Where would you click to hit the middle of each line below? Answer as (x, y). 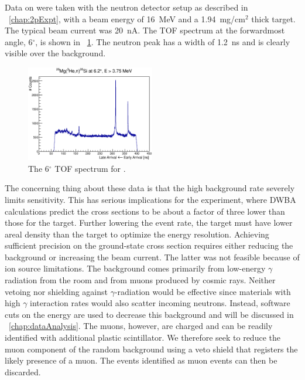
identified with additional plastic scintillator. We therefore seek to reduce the (143, 337)
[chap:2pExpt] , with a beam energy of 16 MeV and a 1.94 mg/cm (127, 18)
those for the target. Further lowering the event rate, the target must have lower (149, 223)
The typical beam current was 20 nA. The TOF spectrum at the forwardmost (145, 30)
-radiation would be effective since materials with (203, 291)
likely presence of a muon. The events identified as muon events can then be (141, 360)
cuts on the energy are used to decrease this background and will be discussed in (149, 314)
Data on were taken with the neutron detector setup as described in (126, 7)
